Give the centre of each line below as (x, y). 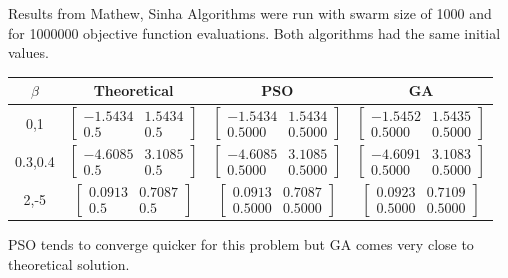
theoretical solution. (69, 263)
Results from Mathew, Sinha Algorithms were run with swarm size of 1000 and (250, 13)
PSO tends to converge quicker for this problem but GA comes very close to (241, 244)
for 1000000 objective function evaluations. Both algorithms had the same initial (254, 32)
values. (28, 52)
